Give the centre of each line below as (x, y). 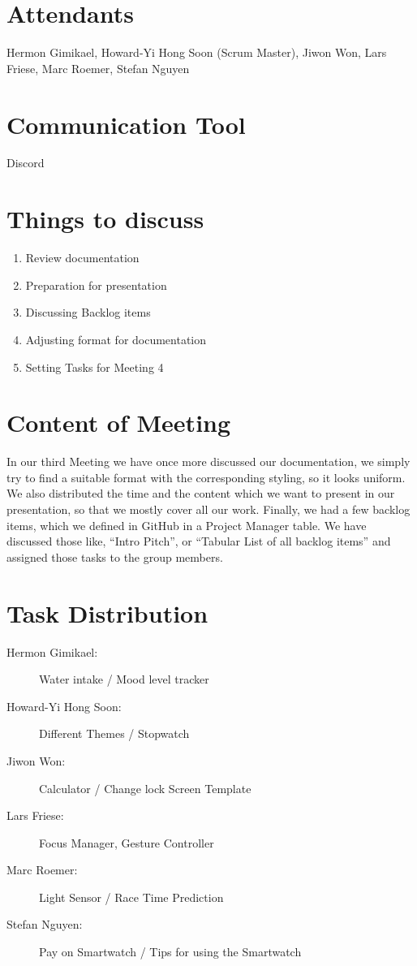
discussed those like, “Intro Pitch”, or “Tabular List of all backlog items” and (199, 541)
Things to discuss (105, 219)
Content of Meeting (119, 423)
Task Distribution (107, 612)
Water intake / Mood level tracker (124, 679)
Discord (26, 163)
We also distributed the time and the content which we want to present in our (201, 493)
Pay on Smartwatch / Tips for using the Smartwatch (170, 952)
